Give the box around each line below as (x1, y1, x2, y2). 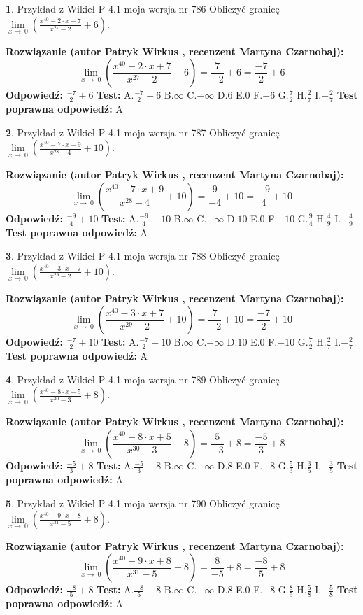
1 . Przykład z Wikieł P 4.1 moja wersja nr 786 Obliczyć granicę (6, 1, 280, 15)
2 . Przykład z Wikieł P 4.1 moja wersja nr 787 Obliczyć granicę (6, 125, 280, 139)
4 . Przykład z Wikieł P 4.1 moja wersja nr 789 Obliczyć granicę (6, 372, 280, 386)
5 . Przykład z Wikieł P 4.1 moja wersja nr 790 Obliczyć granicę (6, 495, 280, 510)
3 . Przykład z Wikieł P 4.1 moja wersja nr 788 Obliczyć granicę (6, 248, 280, 263)
